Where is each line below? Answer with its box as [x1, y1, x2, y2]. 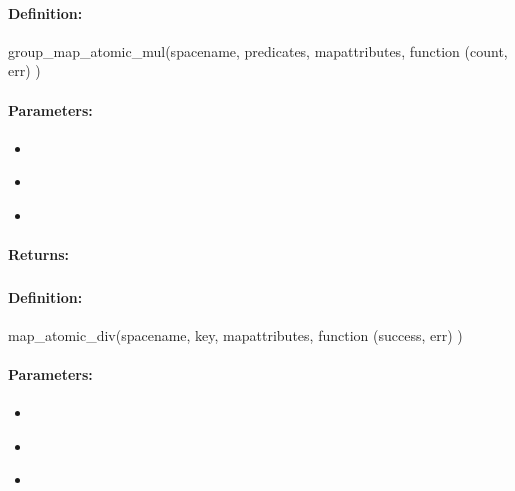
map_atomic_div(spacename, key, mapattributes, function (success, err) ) [8, 324, 463, 345]
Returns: [8, 244, 70, 265]
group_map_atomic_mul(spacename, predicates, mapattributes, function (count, [8, 40, 508, 61]
